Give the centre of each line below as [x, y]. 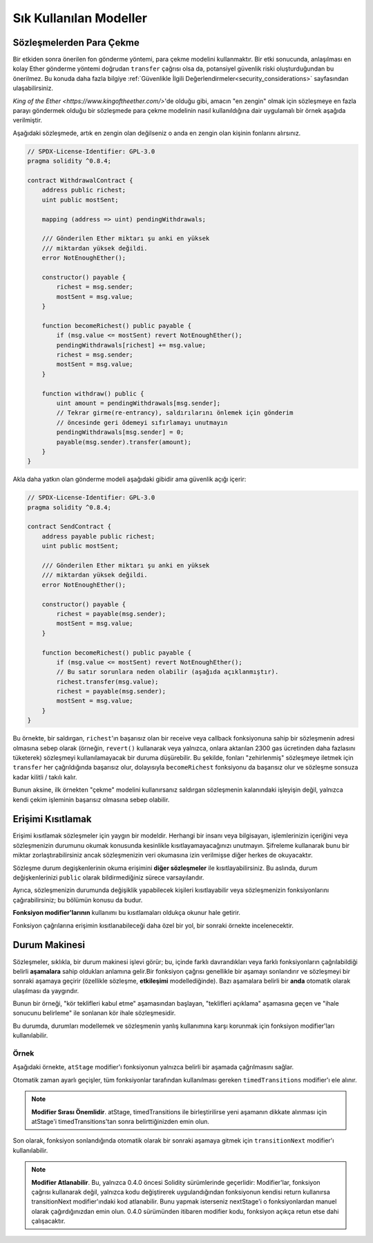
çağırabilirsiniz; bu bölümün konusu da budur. [78, 900]
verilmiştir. [28, 120]
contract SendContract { [69, 527]
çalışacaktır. [48, 1221]
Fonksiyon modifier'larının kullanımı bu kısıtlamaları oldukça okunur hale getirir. [127, 913]
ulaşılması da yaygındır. [46, 990]
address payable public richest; [98, 536]
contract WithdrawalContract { [80, 180]
